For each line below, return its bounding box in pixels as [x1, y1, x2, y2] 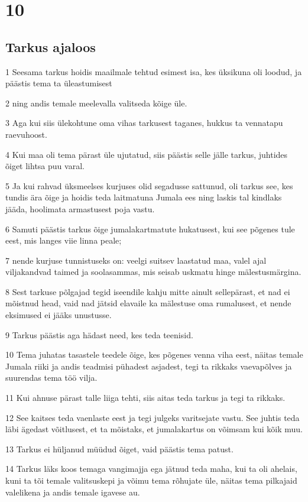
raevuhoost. [5, 128, 47, 140]
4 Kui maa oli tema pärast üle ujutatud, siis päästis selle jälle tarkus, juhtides [5, 148, 288, 160]
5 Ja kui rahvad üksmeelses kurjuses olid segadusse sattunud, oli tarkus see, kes [5, 179, 293, 192]
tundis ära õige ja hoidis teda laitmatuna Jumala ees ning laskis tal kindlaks [5, 191, 282, 203]
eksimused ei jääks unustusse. [5, 309, 112, 321]
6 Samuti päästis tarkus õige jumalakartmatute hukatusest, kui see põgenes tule [5, 222, 295, 235]
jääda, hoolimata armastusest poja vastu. [5, 202, 155, 215]
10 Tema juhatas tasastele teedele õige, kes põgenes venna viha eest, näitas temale [5, 348, 303, 361]
